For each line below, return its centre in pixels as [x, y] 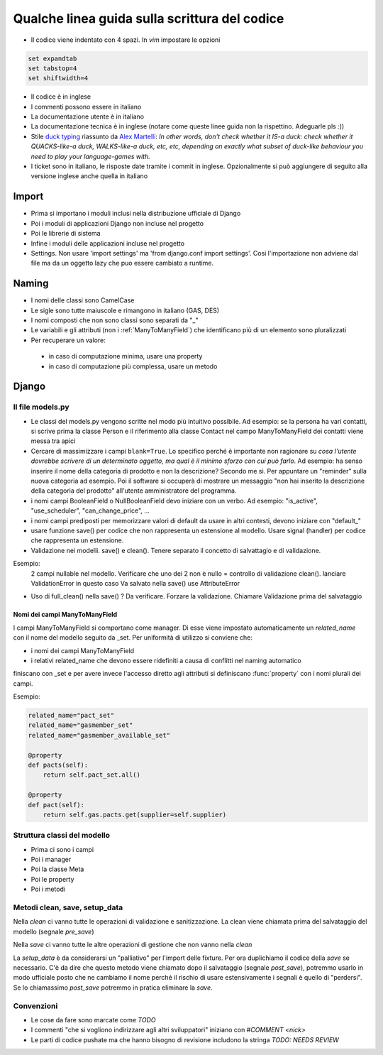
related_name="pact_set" [71, 716]
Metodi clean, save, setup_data [68, 907]
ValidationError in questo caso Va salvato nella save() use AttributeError [135, 583]
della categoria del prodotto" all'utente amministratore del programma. [134, 491]
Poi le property [52, 879]
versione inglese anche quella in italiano [89, 176]
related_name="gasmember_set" [81, 725]
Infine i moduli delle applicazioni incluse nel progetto [107, 243]
